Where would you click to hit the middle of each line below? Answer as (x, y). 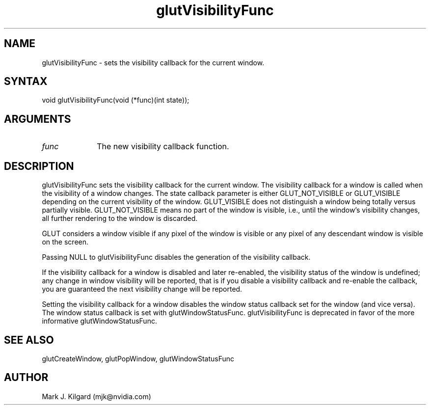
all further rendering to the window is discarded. (120, 218)
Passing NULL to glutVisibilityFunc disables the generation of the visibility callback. (176, 257)
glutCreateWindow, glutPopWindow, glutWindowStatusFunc (138, 358)
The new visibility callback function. (163, 147)
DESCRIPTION (39, 166)
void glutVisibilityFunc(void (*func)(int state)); (116, 100)
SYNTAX (26, 82)
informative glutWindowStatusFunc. (99, 321)
